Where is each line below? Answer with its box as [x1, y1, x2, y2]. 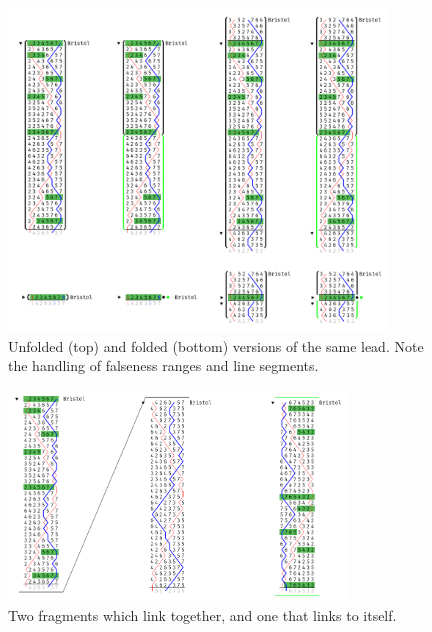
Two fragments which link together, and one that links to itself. [8, 605, 397, 626]
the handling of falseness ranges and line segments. [8, 355, 319, 376]
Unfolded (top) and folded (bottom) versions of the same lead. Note [8, 335, 424, 356]
